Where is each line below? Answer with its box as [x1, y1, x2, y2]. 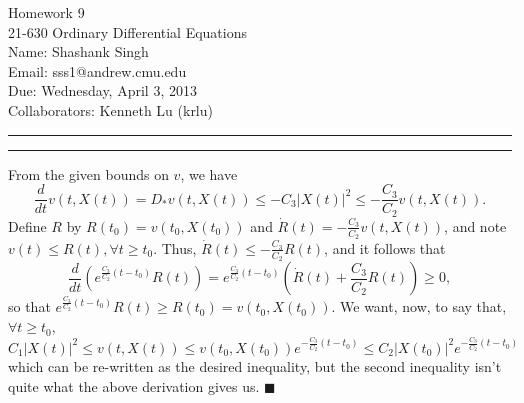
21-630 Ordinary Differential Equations [8, 21, 248, 42]
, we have [180, 163, 238, 184]
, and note [444, 215, 507, 236]
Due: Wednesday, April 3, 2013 [8, 80, 197, 101]
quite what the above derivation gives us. [8, 375, 260, 396]
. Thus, [153, 237, 197, 258]
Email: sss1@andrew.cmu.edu [8, 60, 187, 81]
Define [8, 215, 47, 236]
